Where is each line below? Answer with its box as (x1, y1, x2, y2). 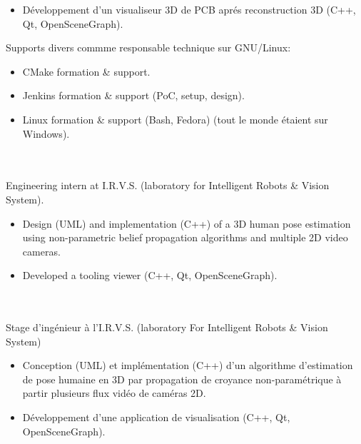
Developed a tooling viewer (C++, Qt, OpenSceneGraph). (22, 268, 278, 283)
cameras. (22, 243, 61, 258)
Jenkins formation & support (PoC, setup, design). (22, 88, 245, 103)
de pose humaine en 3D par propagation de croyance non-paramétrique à (22, 371, 342, 386)
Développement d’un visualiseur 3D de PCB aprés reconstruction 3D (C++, (22, 2, 356, 16)
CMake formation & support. (22, 64, 151, 79)
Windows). (22, 126, 70, 141)
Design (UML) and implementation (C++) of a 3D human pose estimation (22, 216, 351, 231)
